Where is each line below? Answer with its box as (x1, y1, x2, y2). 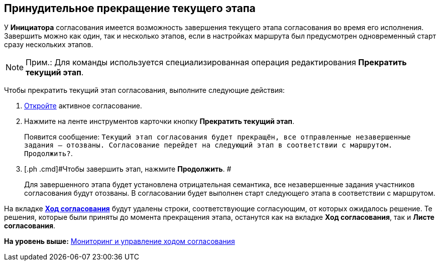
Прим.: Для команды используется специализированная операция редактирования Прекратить (26, 57, 407, 68)
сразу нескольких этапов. (4, 40, 93, 49)
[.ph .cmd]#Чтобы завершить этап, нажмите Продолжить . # (24, 165, 232, 174)
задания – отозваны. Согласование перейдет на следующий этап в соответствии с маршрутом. (24, 141, 393, 150)
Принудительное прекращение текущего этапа (4, 2, 256, 15)
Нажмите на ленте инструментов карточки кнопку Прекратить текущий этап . (24, 117, 294, 126)
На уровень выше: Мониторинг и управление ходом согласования (4, 237, 235, 246)
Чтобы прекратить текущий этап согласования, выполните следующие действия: (4, 86, 285, 95)
